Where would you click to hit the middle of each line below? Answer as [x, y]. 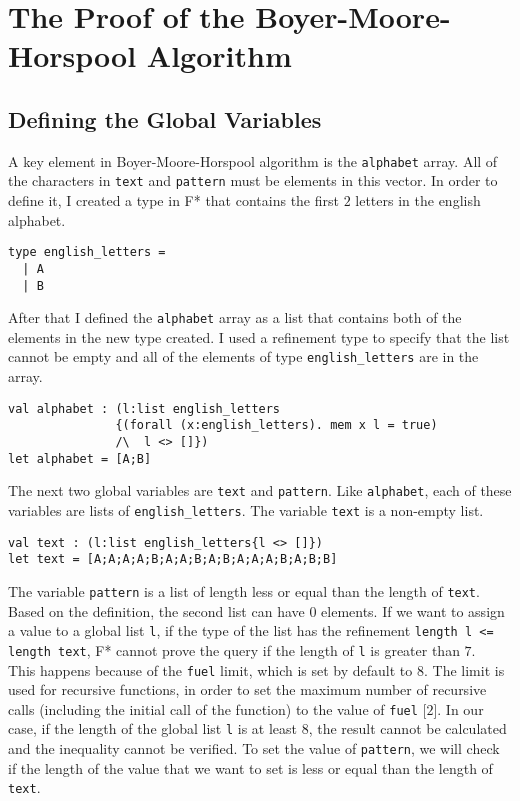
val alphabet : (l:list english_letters [144, 408]
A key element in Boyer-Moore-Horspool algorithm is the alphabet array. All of [253, 160]
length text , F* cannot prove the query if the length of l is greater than [234, 649]
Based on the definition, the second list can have [156, 610]
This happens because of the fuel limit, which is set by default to [210, 669]
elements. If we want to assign [413, 610]
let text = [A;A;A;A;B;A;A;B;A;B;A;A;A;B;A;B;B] [173, 559]
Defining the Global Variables [165, 118]
